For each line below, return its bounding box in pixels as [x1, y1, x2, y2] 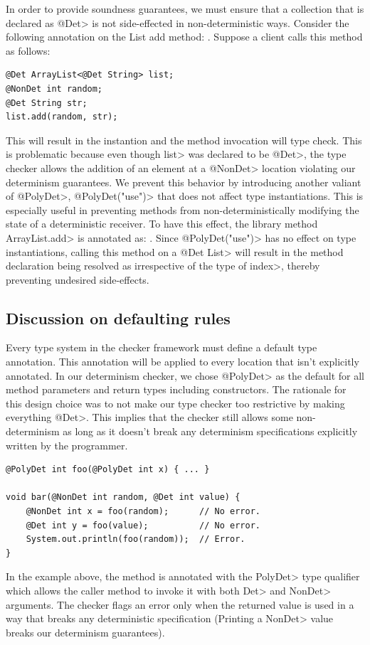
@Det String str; [6, 97, 88, 108]
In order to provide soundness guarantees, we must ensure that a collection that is [6, 1, 364, 16]
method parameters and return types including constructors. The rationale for [6, 382, 347, 397]
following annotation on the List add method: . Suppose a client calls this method [6, 29, 363, 44]
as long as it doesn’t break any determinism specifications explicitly [63, 424, 358, 439]
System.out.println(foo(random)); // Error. [26, 534, 245, 545]
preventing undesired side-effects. [6, 272, 149, 287]
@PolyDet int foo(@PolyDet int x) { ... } [6, 464, 210, 475]
